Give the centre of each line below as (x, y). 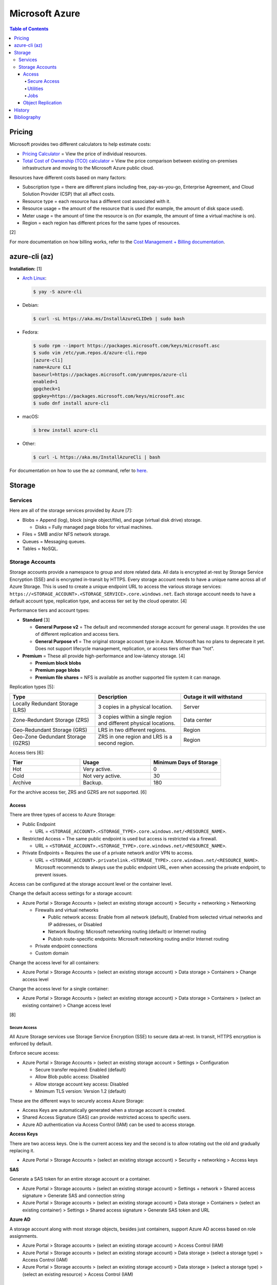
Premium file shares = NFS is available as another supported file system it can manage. (128, 677)
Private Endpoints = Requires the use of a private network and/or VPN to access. (108, 853)
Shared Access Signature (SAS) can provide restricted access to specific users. (107, 1117)
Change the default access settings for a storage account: (71, 893)
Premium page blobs (58, 670)
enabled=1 (45, 382)
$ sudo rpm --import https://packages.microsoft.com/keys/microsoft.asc (126, 346)
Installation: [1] (26, 269)
